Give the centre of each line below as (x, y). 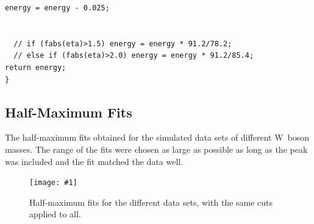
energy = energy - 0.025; (57, 8)
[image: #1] (53, 183)
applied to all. (55, 214)
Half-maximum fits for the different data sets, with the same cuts (151, 202)
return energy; (36, 67)
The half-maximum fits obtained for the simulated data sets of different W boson (157, 137)
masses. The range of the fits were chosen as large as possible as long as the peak (156, 149)
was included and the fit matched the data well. (94, 161)
